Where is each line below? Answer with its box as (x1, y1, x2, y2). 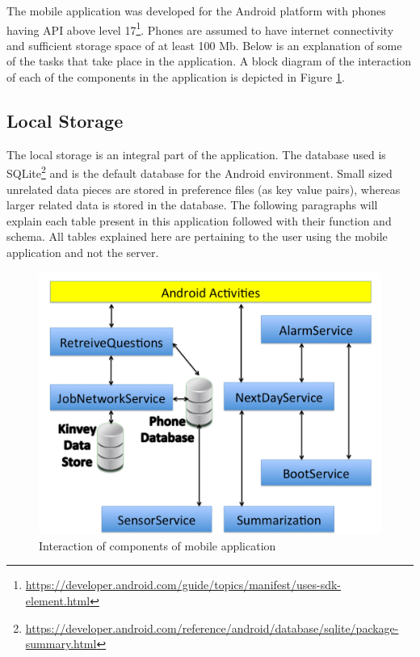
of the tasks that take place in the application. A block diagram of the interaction (6, 53, 412, 69)
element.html (25, 592, 90, 609)
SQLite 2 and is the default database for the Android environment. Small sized (6, 162, 393, 182)
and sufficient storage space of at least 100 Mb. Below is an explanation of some (6, 36, 402, 53)
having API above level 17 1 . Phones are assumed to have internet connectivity (6, 19, 394, 38)
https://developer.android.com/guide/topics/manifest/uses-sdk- (25, 576, 342, 593)
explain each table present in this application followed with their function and (6, 212, 392, 229)
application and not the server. (6, 244, 159, 261)
